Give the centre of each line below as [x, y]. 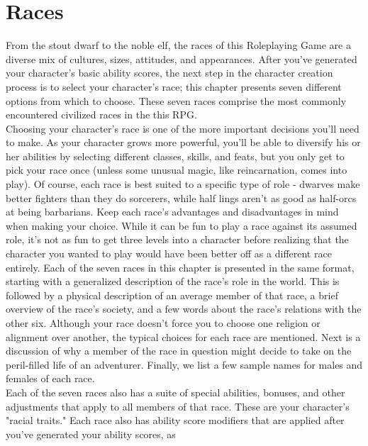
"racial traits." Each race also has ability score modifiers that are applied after [175, 420]
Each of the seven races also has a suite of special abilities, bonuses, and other [175, 392]
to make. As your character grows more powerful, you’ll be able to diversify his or [183, 142]
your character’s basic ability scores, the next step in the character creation [169, 73]
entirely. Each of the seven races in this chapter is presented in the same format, [180, 267]
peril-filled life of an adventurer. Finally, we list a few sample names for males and [184, 364]
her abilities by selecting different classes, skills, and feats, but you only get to [175, 156]
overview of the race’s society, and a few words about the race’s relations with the [184, 309]
